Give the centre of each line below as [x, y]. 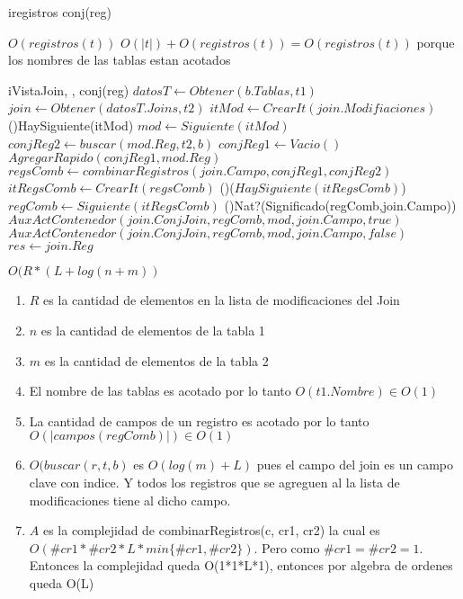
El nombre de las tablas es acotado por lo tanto [160, 391]
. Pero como [287, 547]
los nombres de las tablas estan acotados [120, 60]
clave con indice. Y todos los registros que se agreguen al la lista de [214, 482]
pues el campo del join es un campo [355, 465]
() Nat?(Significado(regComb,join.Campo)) [340, 205]
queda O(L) [62, 582]
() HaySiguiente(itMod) [71, 125]
